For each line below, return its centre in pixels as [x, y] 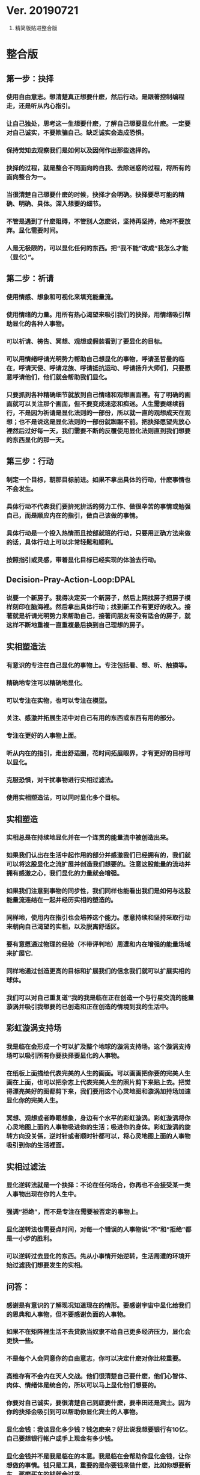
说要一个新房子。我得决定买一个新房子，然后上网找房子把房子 [95, 598]
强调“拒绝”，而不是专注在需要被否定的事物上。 [74, 1212]
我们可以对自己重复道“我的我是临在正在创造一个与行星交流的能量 [100, 998]
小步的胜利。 [37, 1238]
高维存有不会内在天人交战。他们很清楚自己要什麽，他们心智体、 [98, 1376]
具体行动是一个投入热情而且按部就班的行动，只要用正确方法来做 [98, 533]
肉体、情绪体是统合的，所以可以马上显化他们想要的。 [83, 1385]
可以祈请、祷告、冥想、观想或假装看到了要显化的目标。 [86, 342]
